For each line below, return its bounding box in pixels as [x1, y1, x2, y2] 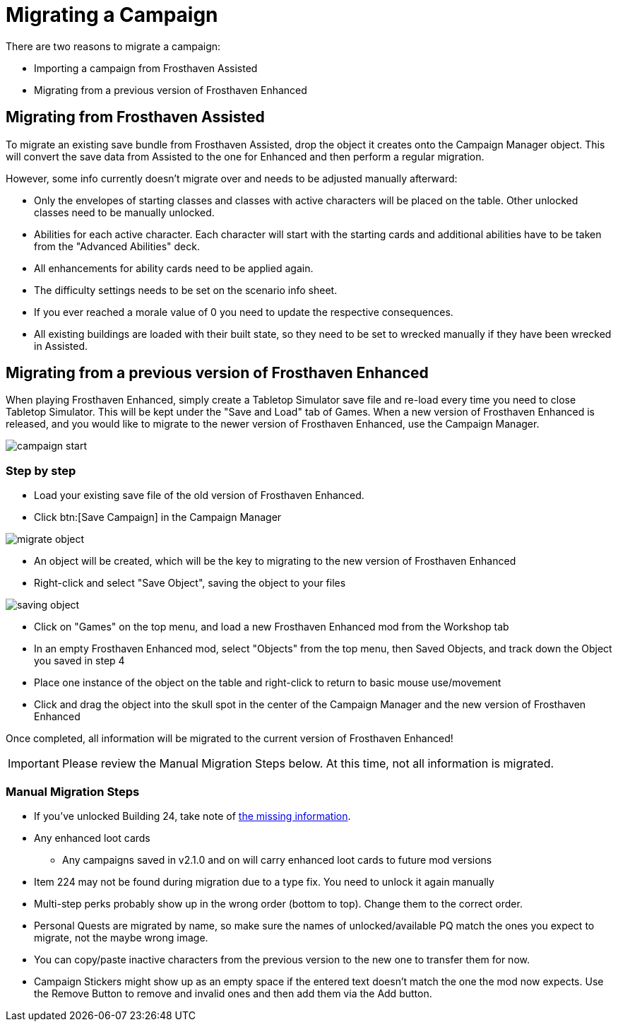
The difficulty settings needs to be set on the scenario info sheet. [34, 283, 338, 296]
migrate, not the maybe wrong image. [34, 931, 208, 944]
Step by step [6, 463, 76, 478]
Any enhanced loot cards [34, 831, 150, 844]
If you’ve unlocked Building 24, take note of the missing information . [34, 809, 351, 822]
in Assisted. [34, 339, 88, 352]
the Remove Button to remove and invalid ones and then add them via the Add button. [34, 987, 432, 999]
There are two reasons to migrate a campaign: [6, 40, 221, 52]
